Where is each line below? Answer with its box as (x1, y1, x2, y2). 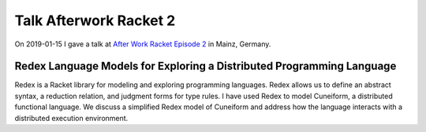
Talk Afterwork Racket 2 (14, 12, 176, 29)
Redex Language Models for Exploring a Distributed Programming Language (14, 60, 397, 73)
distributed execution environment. (14, 113, 129, 123)
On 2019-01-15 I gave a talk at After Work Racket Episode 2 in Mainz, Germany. (14, 39, 271, 49)
